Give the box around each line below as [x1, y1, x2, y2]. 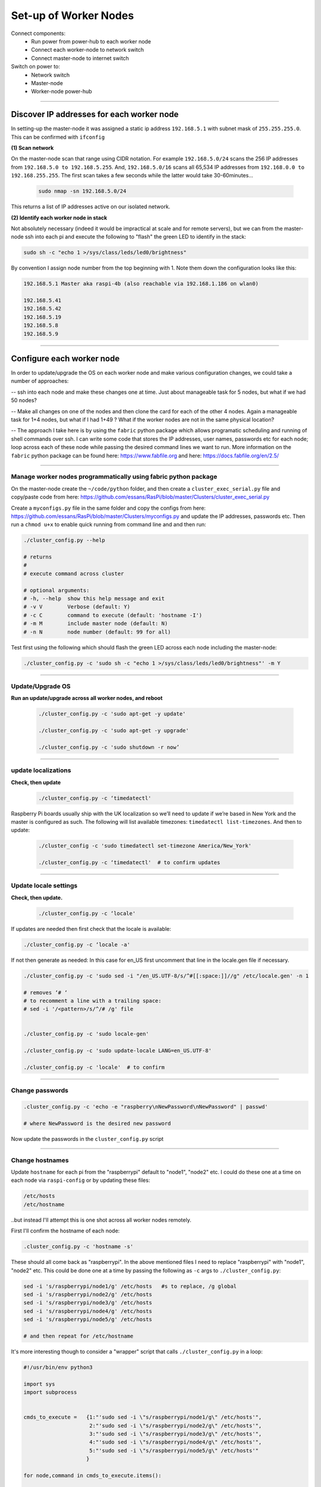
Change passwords [11, 1086, 68, 1094]
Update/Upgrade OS [11, 682, 71, 690]
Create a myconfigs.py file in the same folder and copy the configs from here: [11, 504, 206, 512]
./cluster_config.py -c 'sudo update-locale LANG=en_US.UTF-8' [23, 1047, 212, 1054]
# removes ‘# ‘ [23, 989, 68, 996]
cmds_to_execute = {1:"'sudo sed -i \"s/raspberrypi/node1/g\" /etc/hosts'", [23, 1414, 262, 1421]
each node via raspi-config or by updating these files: [11, 1177, 150, 1184]
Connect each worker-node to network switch [31, 46, 144, 54]
